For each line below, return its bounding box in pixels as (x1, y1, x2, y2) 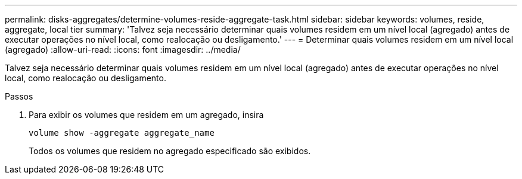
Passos (5, 91, 33, 101)
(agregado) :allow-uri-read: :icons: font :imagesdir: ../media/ (5, 44, 241, 55)
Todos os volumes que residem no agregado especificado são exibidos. (29, 146, 311, 156)
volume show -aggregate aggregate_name (29, 128, 215, 138)
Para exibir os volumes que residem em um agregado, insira (29, 110, 264, 120)
